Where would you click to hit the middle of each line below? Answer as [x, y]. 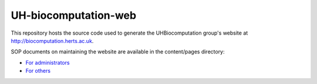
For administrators [48, 62]
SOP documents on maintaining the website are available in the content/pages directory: [118, 52]
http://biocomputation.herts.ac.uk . [52, 41]
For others [38, 71]
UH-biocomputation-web [74, 15]
